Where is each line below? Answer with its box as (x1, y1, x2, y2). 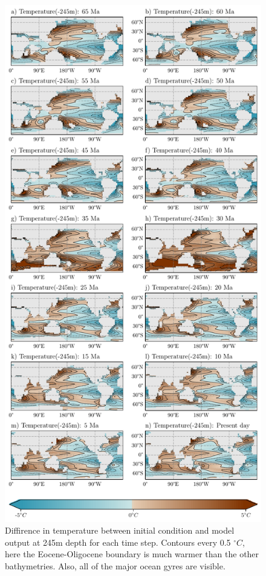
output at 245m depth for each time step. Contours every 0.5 (5, 535, 231, 548)
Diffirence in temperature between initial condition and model (5, 524, 235, 537)
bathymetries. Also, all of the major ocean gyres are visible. (5, 560, 225, 572)
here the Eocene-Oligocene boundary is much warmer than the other (5, 548, 259, 560)
